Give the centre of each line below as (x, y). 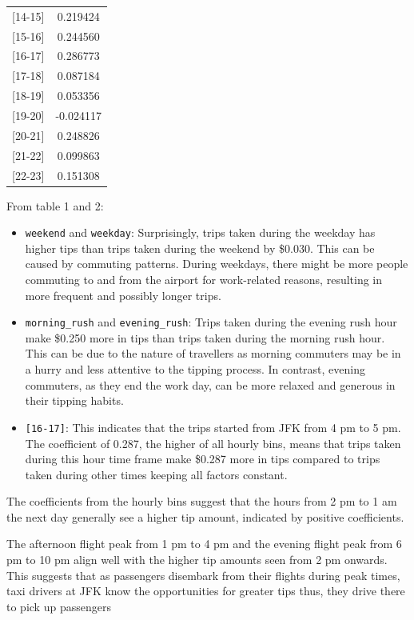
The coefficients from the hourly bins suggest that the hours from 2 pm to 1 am (202, 501)
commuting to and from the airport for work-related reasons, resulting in (204, 280)
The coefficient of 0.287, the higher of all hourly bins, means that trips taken (213, 443)
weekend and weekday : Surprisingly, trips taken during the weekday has (200, 232)
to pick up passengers (59, 606)
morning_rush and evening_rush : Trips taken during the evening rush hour (211, 322)
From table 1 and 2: (55, 205)
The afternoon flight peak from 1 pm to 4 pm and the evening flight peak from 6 (204, 544)
